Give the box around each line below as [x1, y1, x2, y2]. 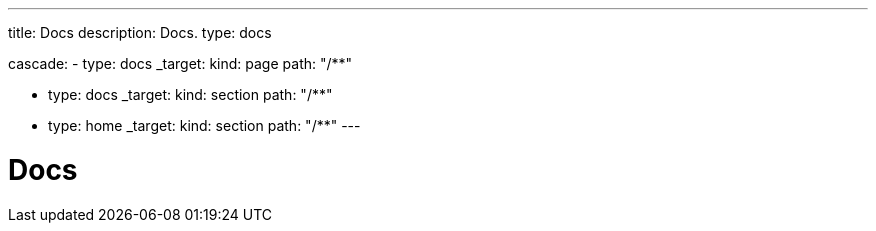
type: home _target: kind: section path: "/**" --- [48, 117, 361, 134]
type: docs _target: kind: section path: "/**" [48, 86, 333, 103]
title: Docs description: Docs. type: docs [8, 24, 272, 41]
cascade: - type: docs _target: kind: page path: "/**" [8, 55, 353, 72]
